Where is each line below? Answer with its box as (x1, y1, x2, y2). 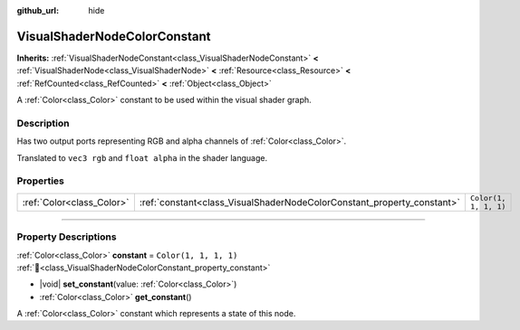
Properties (16, 174, 65, 187)
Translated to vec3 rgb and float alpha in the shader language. (16, 152, 267, 163)
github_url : (16, 5, 59, 15)
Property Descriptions (16, 231, 117, 243)
